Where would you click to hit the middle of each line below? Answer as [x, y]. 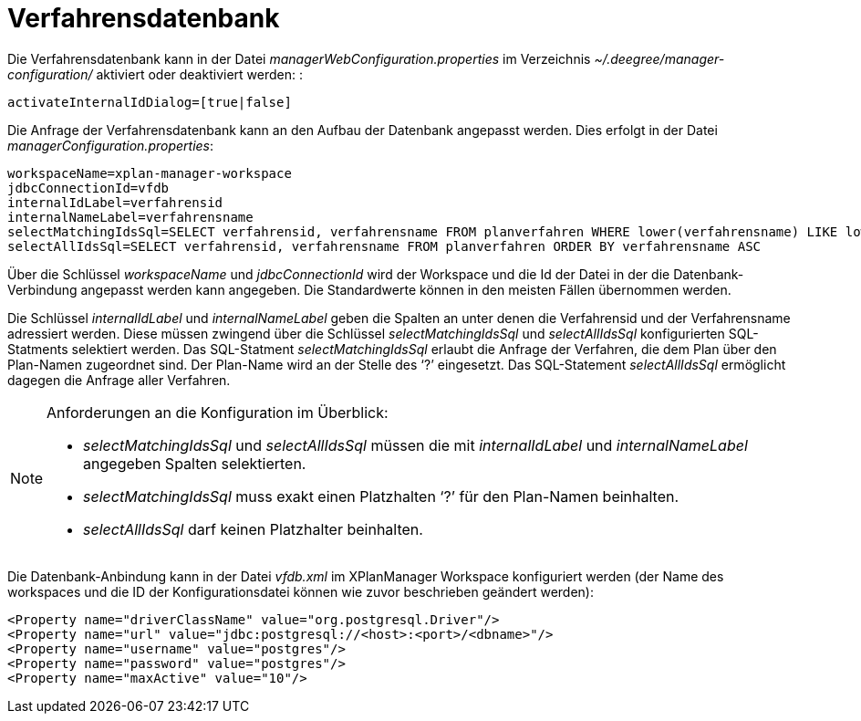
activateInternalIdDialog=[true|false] [150, 102]
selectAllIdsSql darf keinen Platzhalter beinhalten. [253, 529]
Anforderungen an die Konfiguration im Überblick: [218, 412]
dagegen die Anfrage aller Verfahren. [119, 380]
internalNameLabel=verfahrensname [130, 217]
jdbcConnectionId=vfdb [88, 188]
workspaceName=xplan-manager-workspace [150, 173]
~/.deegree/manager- [659, 58]
